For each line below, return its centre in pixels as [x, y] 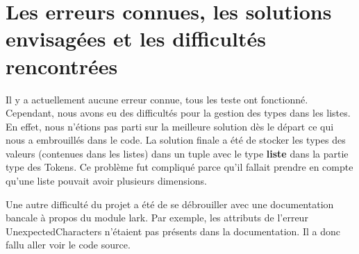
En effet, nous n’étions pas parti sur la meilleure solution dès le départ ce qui [170, 126]
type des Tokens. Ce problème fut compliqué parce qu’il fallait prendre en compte [179, 167]
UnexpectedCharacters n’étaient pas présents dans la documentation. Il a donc [173, 231]
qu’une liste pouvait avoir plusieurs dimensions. [106, 181]
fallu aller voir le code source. [68, 245]
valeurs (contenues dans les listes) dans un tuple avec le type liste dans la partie [177, 153]
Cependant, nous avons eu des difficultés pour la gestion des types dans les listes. [178, 113]
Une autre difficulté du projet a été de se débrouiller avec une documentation [170, 204]
